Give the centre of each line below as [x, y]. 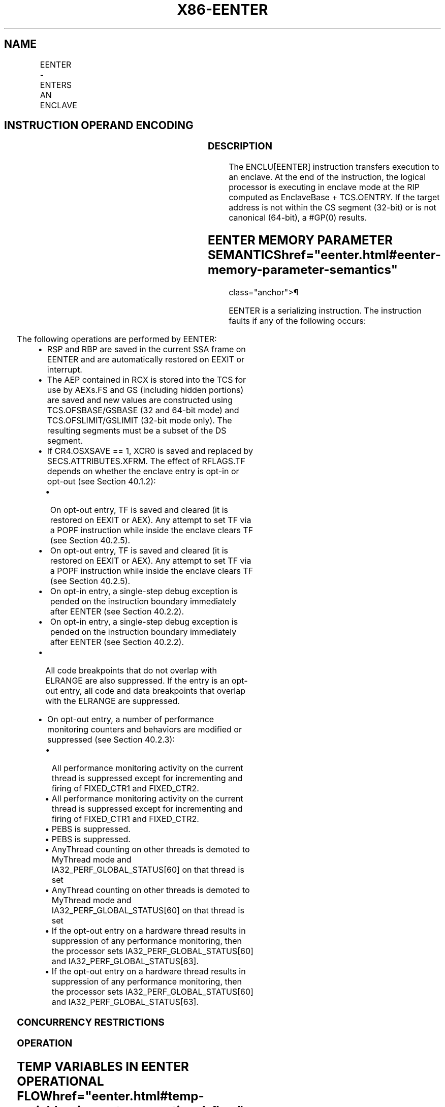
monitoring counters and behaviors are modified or [145, 729]
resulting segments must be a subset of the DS [137, 430]
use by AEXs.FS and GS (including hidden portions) [145, 390]
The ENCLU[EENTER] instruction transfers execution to [334, 167]
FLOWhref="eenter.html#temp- [110, 1096]
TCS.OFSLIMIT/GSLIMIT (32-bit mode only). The [139, 420]
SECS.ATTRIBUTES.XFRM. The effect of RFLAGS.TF [146, 461]
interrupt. [65, 369]
